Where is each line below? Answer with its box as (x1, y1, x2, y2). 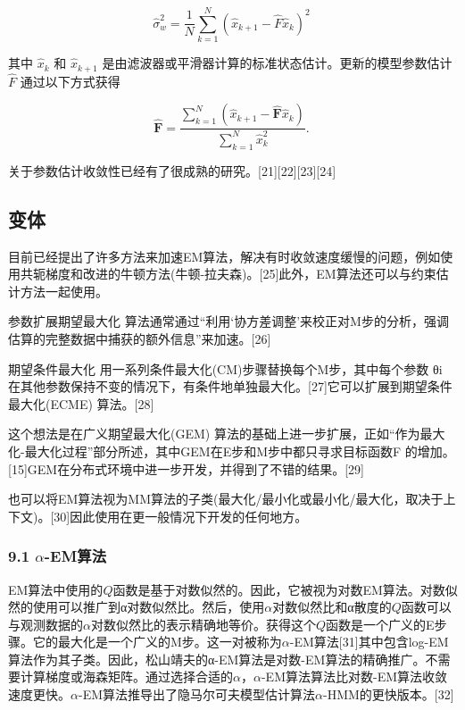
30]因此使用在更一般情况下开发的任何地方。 (54, 506, 308, 525)
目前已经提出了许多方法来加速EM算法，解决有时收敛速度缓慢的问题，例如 (8, 246, 441, 265)
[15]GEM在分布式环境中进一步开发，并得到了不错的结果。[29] (8, 459, 364, 478)
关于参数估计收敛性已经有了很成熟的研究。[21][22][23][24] (8, 161, 336, 180)
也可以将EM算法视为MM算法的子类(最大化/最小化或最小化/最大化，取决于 (8, 489, 444, 508)
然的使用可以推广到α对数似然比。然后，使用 (8, 597, 265, 616)
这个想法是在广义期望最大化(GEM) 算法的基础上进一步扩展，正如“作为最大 (8, 424, 445, 443)
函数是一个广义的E (326, 614, 435, 633)
